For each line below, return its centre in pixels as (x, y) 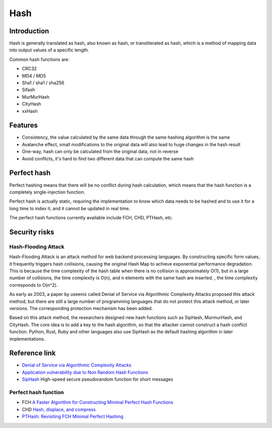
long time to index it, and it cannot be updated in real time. (70, 208)
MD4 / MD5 (34, 76)
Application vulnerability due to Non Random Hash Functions (85, 372)
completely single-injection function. (47, 192)
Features (23, 125)
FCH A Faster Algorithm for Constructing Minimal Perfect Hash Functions (98, 402)
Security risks (32, 232)
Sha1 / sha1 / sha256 (43, 83)
